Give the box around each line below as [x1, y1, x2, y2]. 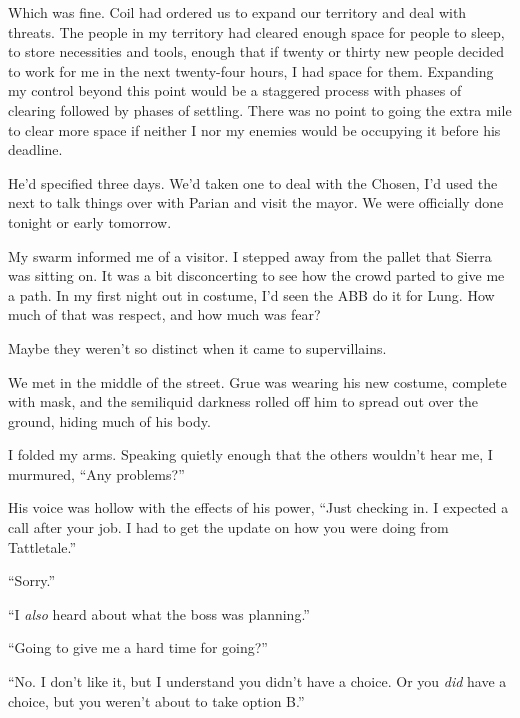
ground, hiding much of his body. [8, 410, 211, 431]
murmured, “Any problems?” [8, 463, 185, 484]
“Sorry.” [8, 570, 56, 591]
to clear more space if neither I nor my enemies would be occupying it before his [8, 119, 501, 140]
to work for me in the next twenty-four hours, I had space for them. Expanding [8, 60, 494, 81]
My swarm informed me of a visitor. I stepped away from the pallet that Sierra [8, 245, 492, 266]
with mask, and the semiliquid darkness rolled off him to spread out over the [8, 391, 478, 412]
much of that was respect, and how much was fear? [8, 304, 321, 325]
